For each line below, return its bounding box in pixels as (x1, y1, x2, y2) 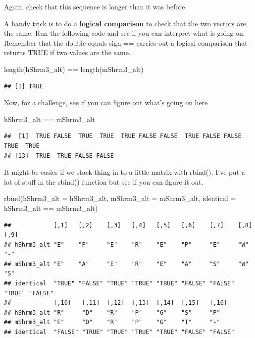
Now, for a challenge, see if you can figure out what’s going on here (4, 97, 208, 108)
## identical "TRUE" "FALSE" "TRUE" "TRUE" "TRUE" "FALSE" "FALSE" (4, 280, 235, 287)
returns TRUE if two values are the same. (4, 47, 131, 58)
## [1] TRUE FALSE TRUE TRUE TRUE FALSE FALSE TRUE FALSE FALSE (4, 133, 242, 140)
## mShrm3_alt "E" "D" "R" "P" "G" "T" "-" (4, 319, 220, 326)
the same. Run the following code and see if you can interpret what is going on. (4, 28, 245, 38)
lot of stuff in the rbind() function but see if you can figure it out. (4, 176, 204, 187)
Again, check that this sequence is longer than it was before (4, 1, 185, 11)
